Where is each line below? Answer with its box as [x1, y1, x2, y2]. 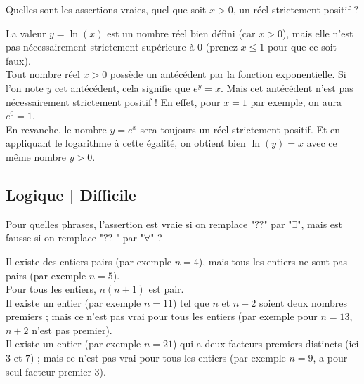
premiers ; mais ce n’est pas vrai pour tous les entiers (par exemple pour [6, 309, 318, 324]
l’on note [6, 80, 44, 95]
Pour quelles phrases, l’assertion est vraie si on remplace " [6, 216, 255, 231]
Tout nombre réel [6, 67, 80, 81]
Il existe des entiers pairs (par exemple [6, 253, 172, 268]
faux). [6, 53, 31, 67]
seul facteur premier [6, 364, 91, 378]
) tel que [172, 295, 209, 310]
